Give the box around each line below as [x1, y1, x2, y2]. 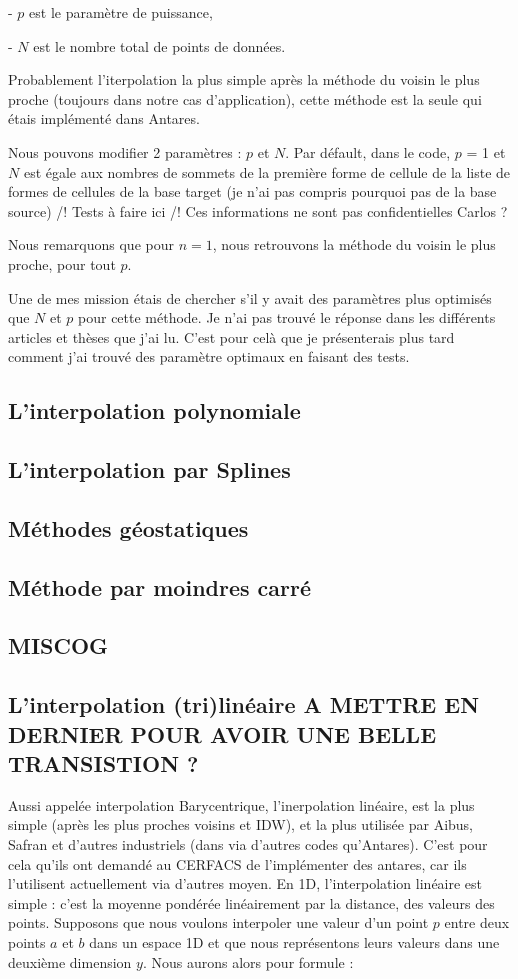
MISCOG [8, 630, 109, 661]
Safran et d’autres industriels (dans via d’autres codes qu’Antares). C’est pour [8, 833, 488, 854]
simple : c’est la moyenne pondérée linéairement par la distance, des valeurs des [8, 892, 495, 913]
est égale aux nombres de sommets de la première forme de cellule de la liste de [23, 161, 511, 182]
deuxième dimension [8, 951, 132, 972]
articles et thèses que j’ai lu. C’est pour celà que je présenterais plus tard [8, 326, 455, 347]
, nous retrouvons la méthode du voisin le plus [212, 234, 496, 255]
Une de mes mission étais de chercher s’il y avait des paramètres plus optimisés [8, 287, 492, 308]
